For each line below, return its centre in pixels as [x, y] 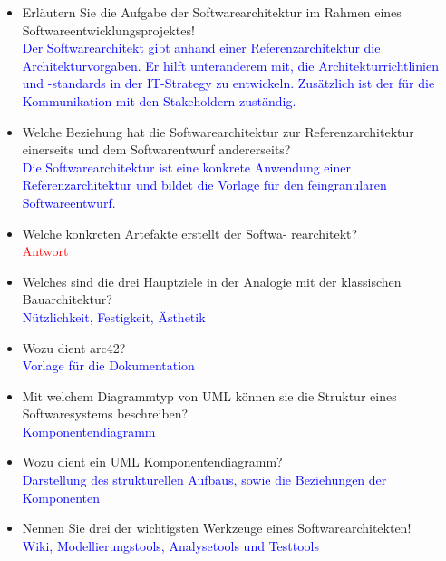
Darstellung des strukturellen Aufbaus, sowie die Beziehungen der [204, 480]
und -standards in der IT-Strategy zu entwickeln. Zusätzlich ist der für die [228, 83]
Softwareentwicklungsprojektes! [108, 30]
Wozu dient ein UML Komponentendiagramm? [152, 462]
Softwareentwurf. [69, 202]
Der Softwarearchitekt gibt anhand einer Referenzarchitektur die [201, 48]
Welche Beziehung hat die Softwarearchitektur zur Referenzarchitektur [218, 131]
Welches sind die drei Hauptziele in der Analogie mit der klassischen [212, 281]
